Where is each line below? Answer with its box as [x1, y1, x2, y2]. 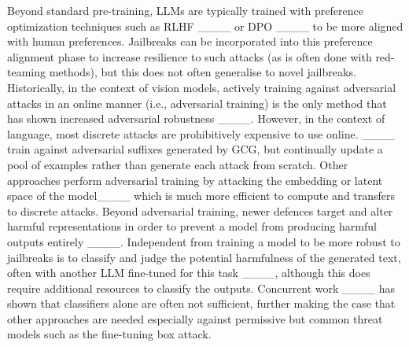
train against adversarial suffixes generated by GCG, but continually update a [7, 141, 383, 157]
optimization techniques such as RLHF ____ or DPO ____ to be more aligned [7, 17, 403, 34]
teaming [7, 64, 46, 80]
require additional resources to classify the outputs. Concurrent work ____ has [7, 279, 396, 296]
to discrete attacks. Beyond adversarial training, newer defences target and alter [7, 202, 393, 219]
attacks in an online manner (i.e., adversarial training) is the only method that [7, 94, 387, 111]
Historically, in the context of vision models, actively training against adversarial [7, 79, 396, 95]
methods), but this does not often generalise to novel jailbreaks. [49, 64, 356, 80]
